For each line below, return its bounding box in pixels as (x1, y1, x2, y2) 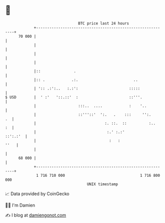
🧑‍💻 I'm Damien (5, 202, 36, 208)
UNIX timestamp (86, 181, 119, 187)
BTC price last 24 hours (78, 21, 129, 26)
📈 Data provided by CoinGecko (5, 191, 70, 197)
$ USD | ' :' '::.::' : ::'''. (5, 94, 142, 100)
